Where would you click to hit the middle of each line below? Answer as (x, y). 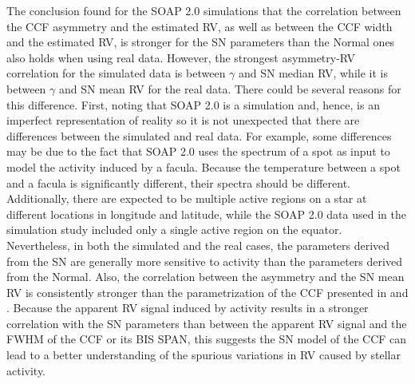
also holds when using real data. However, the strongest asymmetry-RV (181, 57)
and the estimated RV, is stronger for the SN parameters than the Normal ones (201, 42)
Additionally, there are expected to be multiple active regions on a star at (187, 198)
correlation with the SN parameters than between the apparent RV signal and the (207, 323)
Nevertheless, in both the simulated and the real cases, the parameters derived (198, 245)
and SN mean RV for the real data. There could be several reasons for (230, 88)
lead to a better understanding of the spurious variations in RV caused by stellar (204, 355)
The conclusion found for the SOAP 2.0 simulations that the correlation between (204, 10)
